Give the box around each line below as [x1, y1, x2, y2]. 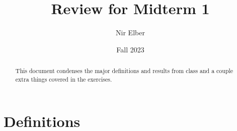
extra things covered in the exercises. [15, 75, 112, 83]
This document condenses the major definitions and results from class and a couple [15, 67, 233, 75]
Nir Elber [116, 27, 145, 38]
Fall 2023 [116, 44, 144, 54]
